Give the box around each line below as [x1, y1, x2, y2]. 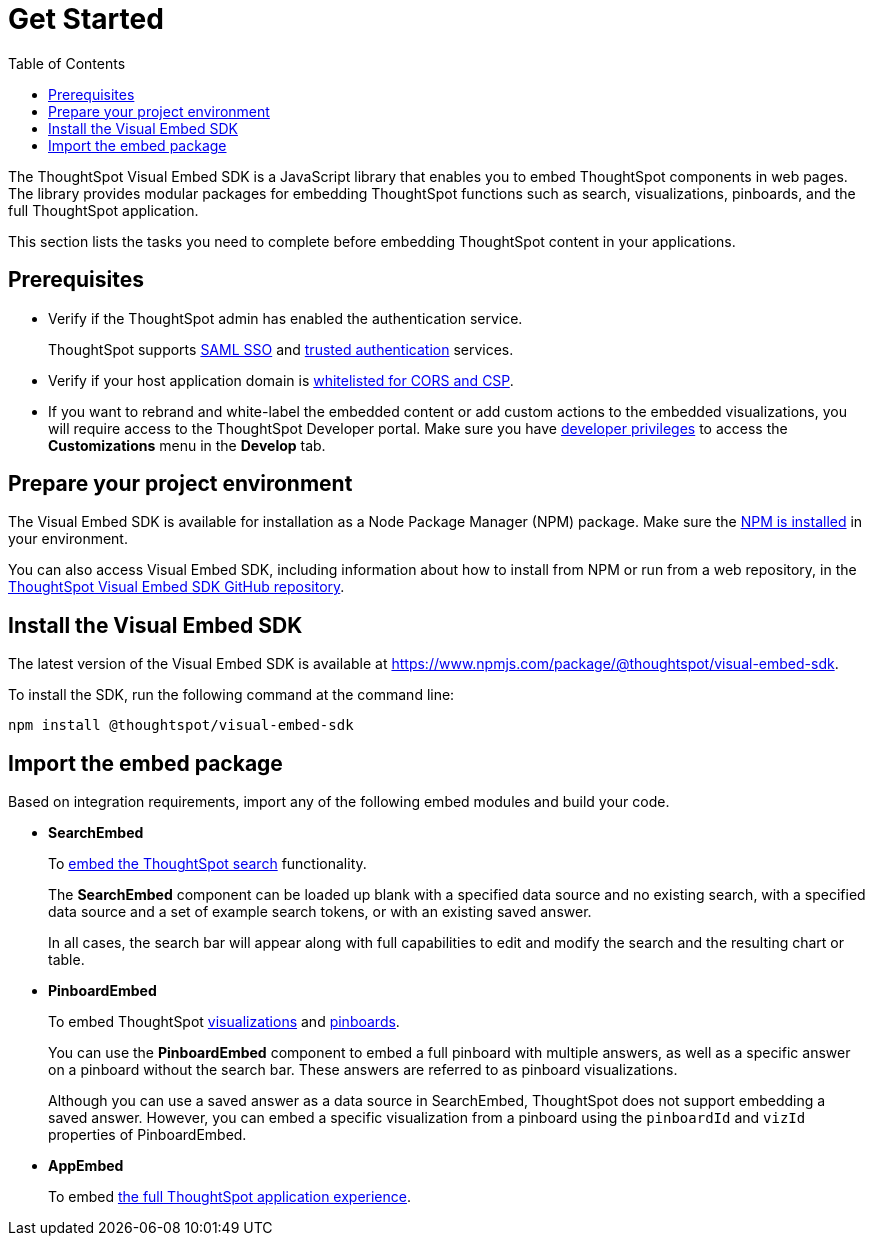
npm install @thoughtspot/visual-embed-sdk [8, 717, 354, 734]
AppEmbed [48, 1157, 124, 1175]
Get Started [8, 2, 164, 36]
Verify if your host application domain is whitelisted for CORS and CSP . [48, 371, 514, 389]
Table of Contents [8, 54, 126, 72]
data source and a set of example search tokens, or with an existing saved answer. [48, 903, 592, 921]
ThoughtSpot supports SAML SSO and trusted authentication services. [48, 340, 514, 358]
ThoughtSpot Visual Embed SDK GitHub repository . [8, 578, 345, 596]
